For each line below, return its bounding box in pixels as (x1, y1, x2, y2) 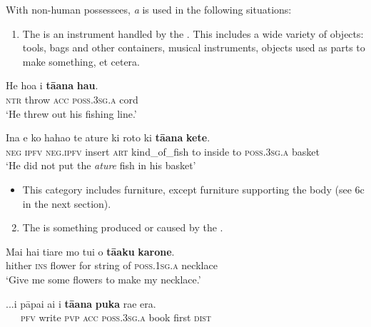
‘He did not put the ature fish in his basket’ (6, 158, 196, 173)
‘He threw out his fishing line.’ (6, 106, 137, 121)
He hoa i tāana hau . (6, 78, 98, 93)
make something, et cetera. (22, 54, 140, 69)
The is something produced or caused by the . (22, 220, 223, 235)
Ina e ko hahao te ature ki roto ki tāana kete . (6, 130, 210, 145)
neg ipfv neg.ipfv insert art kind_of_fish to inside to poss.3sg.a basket (6, 144, 320, 159)
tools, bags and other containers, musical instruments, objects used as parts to (22, 40, 365, 55)
